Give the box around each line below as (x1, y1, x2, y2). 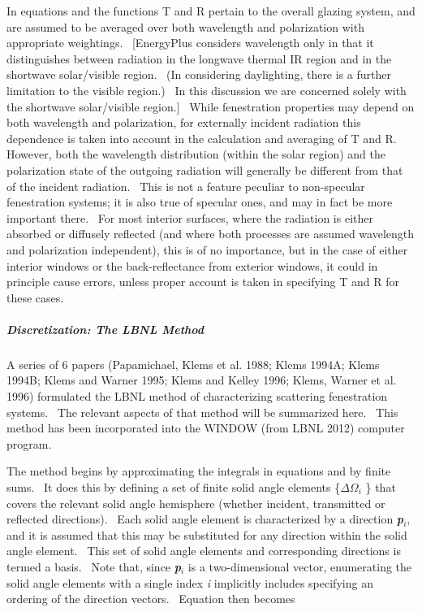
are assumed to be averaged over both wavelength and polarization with (6, 18, 364, 35)
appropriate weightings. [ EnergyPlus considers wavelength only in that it (6, 34, 374, 51)
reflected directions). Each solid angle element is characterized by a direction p (6, 510, 404, 527)
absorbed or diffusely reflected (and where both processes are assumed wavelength (6, 225, 415, 242)
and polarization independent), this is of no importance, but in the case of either (6, 241, 408, 258)
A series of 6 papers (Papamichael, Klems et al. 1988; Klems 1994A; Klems (6, 355, 380, 372)
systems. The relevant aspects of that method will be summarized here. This (6, 403, 398, 420)
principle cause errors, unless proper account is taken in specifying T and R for (6, 273, 399, 290)
